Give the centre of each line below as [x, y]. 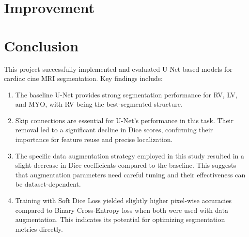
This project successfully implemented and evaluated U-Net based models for [118, 69]
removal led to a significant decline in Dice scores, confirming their [114, 130]
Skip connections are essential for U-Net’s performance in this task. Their [124, 120]
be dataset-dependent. [48, 184]
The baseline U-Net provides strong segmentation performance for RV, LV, [126, 94]
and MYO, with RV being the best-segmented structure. [99, 104]
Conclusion [41, 45]
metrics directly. [39, 229]
